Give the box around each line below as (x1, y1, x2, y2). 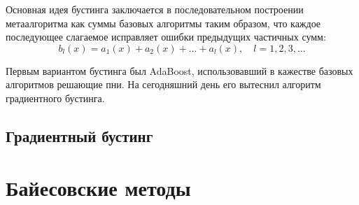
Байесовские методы (6, 173, 191, 202)
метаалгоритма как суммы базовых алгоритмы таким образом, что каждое (6, 15, 321, 30)
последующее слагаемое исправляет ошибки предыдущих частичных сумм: (6, 29, 326, 44)
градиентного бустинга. (6, 90, 105, 105)
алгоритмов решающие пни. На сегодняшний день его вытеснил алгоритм (6, 77, 321, 92)
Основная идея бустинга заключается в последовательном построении (6, 2, 304, 16)
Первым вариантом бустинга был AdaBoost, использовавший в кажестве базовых (6, 63, 353, 78)
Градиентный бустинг (6, 125, 153, 146)
